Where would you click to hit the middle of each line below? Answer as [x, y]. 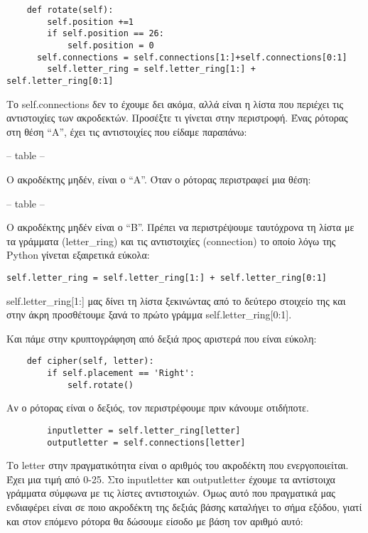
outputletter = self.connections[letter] [146, 442]
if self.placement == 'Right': [121, 373]
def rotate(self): [70, 10]
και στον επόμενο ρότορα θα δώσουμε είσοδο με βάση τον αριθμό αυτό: [155, 521]
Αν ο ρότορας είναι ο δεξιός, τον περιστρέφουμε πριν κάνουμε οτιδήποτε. [158, 408]
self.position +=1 [90, 22]
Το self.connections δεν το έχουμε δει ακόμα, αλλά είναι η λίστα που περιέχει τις [175, 103]
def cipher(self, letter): [90, 361]
